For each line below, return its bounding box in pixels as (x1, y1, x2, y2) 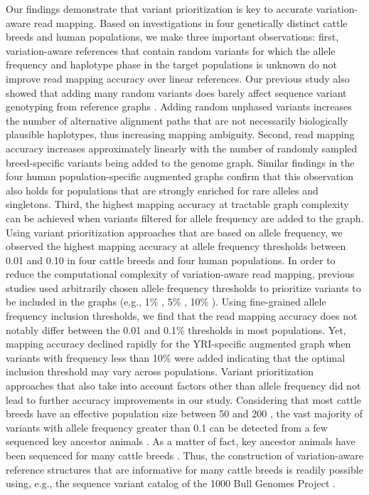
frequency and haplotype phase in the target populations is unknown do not (6, 57, 337, 72)
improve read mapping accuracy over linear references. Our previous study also (6, 71, 350, 85)
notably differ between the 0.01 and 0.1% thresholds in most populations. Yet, (6, 322, 346, 337)
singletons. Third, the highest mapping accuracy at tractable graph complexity (6, 197, 349, 212)
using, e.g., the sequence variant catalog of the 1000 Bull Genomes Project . (6, 476, 336, 491)
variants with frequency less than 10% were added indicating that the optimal (6, 350, 346, 365)
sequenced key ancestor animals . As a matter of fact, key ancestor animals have (6, 434, 355, 449)
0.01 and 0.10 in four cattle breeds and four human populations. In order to (6, 252, 336, 267)
